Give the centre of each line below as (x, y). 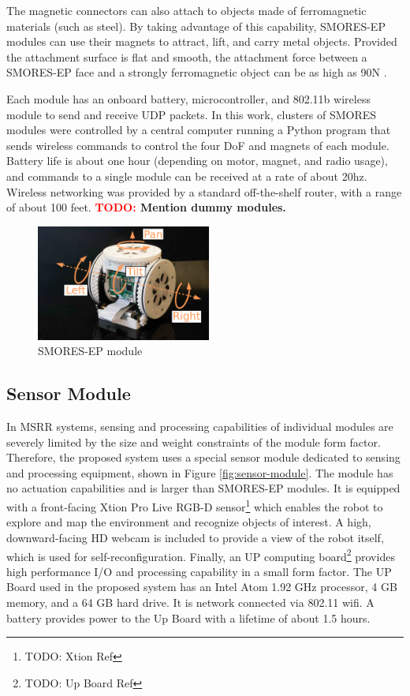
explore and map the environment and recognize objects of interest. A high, (189, 522)
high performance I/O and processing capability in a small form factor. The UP (199, 571)
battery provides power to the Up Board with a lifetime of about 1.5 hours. (188, 617)
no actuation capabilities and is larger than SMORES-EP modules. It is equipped (203, 488)
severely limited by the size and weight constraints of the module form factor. (194, 442)
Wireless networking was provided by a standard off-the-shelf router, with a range (204, 191)
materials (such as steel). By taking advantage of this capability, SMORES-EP (196, 26)
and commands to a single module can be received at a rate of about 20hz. (187, 176)
